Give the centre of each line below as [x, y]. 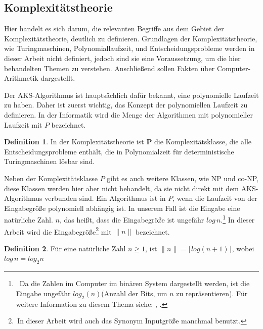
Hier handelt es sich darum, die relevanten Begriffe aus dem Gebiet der [114, 29]
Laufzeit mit [23, 124]
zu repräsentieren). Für [212, 293]
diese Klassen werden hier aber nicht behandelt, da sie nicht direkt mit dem [122, 188]
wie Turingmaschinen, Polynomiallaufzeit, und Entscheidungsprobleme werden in [129, 48]
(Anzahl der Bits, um [134, 293]
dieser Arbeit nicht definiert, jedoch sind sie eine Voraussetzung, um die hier [122, 58]
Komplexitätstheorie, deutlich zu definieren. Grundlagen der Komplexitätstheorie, [131, 38]
